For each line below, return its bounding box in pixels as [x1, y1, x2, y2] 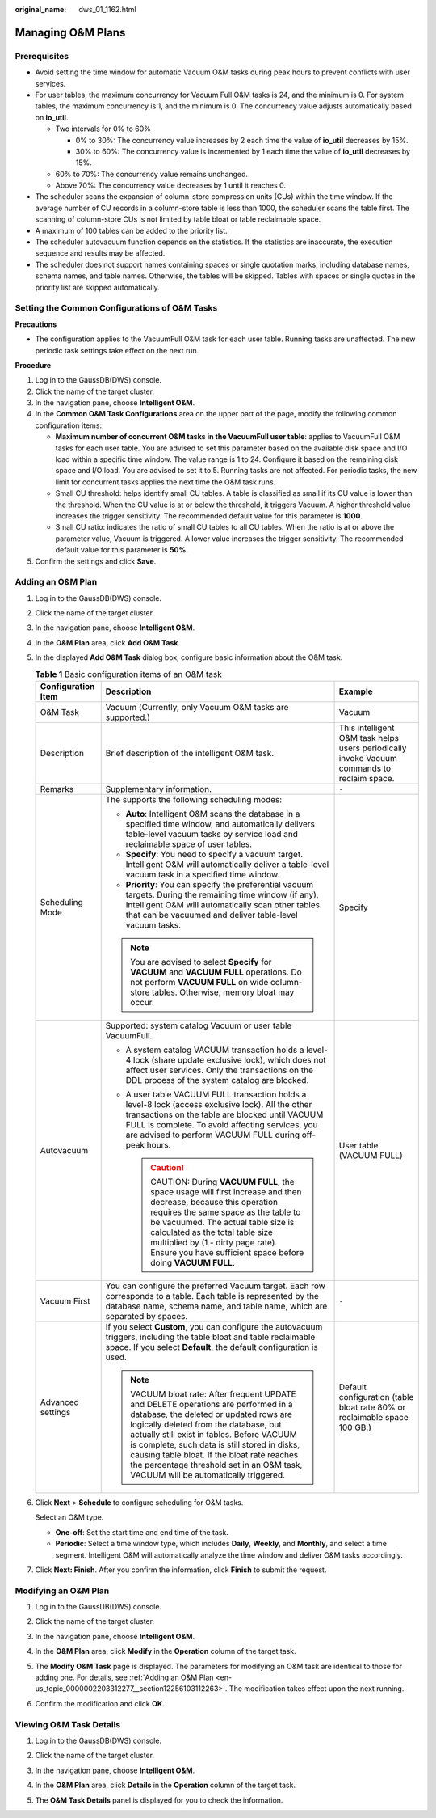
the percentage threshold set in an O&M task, [130, 1460, 303, 1470]
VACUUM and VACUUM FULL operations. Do [130, 966, 302, 978]
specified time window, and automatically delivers [125, 818, 315, 829]
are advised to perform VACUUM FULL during [125, 1129, 300, 1140]
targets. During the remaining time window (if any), [125, 890, 319, 900]
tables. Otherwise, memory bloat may [151, 987, 295, 998]
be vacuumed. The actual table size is [150, 1217, 295, 1228]
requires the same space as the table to [150, 1207, 301, 1217]
